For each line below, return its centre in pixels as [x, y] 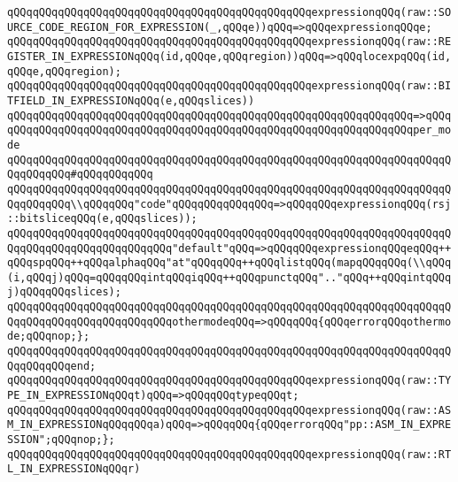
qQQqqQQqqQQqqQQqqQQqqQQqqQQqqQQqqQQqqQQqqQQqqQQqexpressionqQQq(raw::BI [229, 86]
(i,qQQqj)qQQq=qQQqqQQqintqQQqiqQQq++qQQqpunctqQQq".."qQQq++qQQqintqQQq [229, 277]
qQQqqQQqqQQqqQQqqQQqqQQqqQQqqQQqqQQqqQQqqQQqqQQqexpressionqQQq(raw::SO [229, 12]
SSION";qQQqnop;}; [61, 440]
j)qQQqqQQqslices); [64, 292]
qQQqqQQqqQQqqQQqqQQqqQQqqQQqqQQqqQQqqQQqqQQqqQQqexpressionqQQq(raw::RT [229, 454]
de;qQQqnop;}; [49, 337]
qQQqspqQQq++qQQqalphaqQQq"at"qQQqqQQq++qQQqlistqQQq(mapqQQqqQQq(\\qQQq [229, 263]
